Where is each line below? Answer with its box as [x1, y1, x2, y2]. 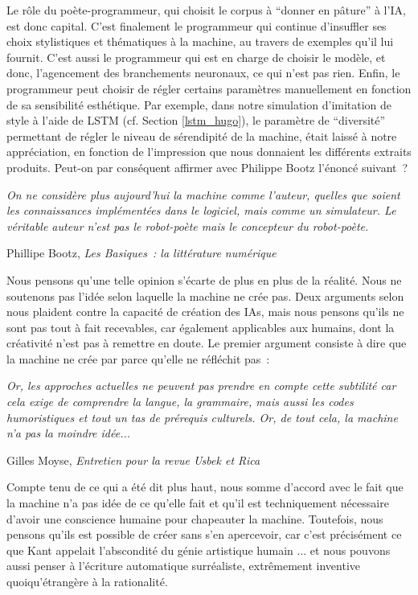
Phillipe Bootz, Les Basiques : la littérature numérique [6, 244, 277, 261]
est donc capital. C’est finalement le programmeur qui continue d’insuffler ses [6, 17, 387, 34]
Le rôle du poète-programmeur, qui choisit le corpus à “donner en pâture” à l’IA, [6, 2, 406, 18]
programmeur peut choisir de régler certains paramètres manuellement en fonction [6, 80, 412, 96]
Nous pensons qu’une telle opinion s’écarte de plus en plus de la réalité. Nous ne [6, 271, 402, 288]
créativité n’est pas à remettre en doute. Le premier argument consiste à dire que [6, 334, 407, 351]
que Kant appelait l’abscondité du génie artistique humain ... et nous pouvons [6, 541, 391, 558]
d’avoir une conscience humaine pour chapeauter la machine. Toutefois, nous [6, 510, 383, 527]
